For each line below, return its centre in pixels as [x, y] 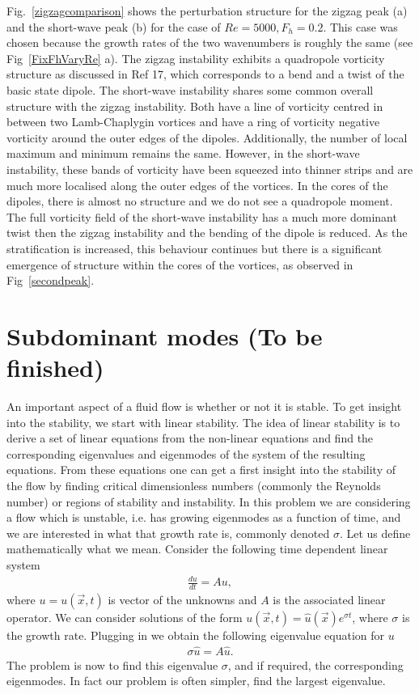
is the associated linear [329, 599]
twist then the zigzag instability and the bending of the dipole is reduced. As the [207, 233]
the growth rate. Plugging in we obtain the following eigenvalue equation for [196, 635]
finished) [55, 368]
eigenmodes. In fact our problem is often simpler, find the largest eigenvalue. [196, 681]
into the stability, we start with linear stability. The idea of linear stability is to [203, 422]
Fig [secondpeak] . [51, 280]
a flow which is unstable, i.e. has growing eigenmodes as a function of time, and [204, 517]
